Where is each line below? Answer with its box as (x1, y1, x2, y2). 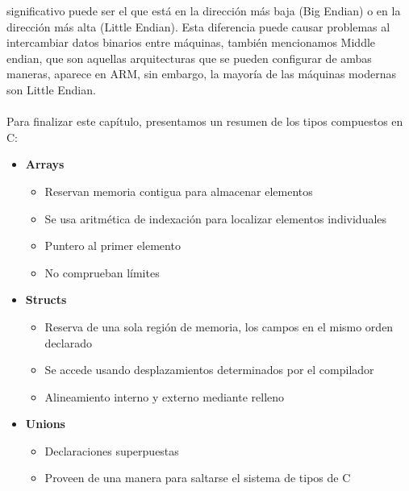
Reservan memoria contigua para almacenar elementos (44, 182, 313, 199)
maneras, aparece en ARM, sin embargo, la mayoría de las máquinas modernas (6, 65, 396, 82)
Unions (25, 415, 65, 432)
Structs (25, 291, 67, 308)
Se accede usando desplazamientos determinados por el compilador (44, 361, 374, 378)
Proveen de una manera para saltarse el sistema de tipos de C (44, 469, 351, 486)
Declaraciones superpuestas (44, 442, 179, 459)
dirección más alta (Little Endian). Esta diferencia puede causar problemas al (6, 18, 390, 35)
